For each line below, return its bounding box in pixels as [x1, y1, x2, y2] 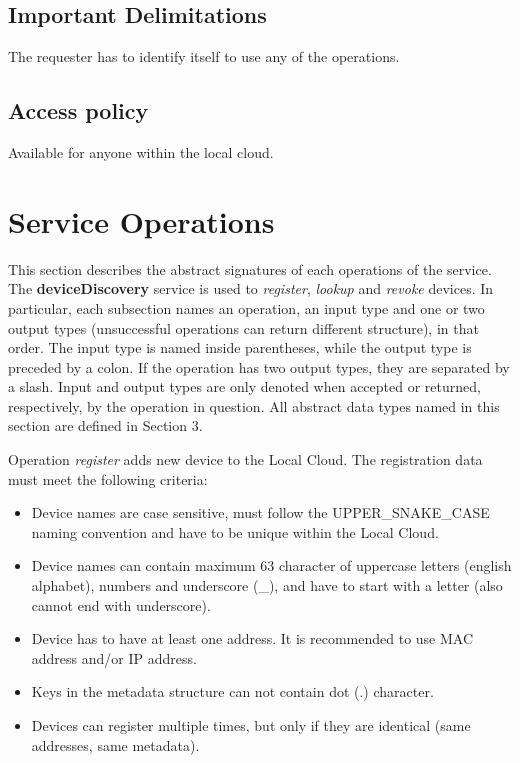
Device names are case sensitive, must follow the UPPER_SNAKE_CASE [31, 502, 490, 523]
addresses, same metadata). [31, 734, 200, 755]
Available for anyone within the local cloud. [8, 142, 274, 162]
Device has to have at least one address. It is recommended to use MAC [31, 628, 474, 649]
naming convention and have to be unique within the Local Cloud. [31, 521, 439, 542]
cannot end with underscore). [31, 594, 211, 615]
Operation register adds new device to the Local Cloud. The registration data [8, 449, 483, 470]
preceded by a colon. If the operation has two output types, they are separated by [8, 356, 510, 377]
